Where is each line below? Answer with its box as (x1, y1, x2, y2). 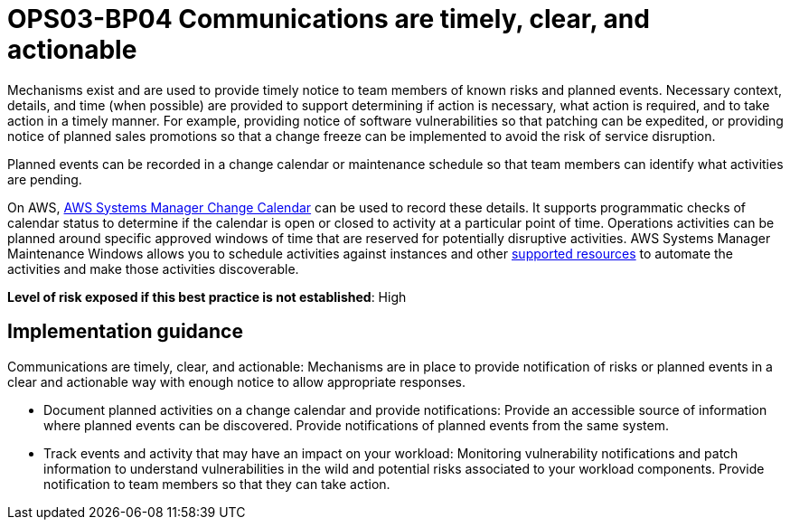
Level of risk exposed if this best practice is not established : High (7, 288, 407, 305)
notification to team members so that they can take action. (43, 475, 390, 492)
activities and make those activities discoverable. (7, 260, 299, 277)
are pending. (7, 171, 82, 187)
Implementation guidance (7, 320, 243, 343)
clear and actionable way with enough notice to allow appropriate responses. (7, 373, 466, 390)
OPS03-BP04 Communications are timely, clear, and (7, 4, 650, 34)
